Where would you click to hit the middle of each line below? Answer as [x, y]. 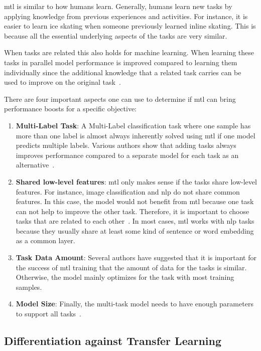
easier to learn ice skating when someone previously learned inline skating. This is [130, 26]
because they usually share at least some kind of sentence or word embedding [135, 230]
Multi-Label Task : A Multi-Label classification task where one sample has [133, 125]
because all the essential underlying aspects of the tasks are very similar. [116, 35]
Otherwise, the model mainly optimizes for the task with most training [125, 277]
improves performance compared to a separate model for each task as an [127, 155]
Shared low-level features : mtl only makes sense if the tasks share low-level [136, 181]
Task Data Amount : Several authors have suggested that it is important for [136, 257]
